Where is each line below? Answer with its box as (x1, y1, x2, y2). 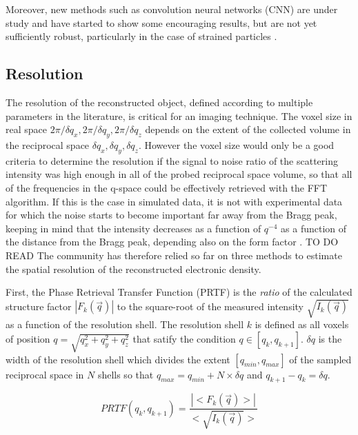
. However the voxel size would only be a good (138, 137, 335, 152)
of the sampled (289, 352, 352, 366)
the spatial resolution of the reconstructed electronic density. (6, 261, 261, 276)
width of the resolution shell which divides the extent (6, 352, 230, 366)
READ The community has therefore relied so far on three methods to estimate (6, 247, 342, 262)
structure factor (6, 299, 72, 313)
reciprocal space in (6, 367, 84, 381)
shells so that (97, 367, 154, 381)
